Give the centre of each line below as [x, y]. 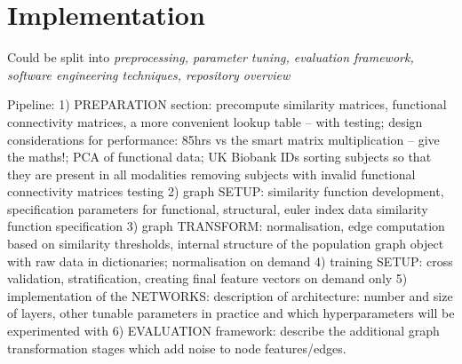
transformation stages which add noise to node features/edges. [177, 348]
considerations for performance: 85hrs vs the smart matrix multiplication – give [223, 139]
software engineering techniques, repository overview [149, 74]
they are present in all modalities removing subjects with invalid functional [211, 174]
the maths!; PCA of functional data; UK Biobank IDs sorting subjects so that [219, 157]
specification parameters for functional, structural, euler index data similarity [218, 208]
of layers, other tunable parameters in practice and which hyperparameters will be [231, 313]
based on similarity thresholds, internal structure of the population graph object [226, 244]
